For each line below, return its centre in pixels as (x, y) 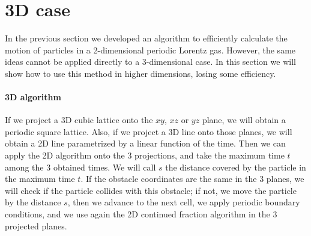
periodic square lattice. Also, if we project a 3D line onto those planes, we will (149, 131)
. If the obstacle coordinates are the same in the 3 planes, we (192, 179)
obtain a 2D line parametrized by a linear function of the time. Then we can (145, 143)
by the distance (33, 202)
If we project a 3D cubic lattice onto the (79, 120)
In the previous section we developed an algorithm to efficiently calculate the (146, 38)
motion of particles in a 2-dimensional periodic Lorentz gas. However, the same (150, 50)
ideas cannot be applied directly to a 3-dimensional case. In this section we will (150, 62)
